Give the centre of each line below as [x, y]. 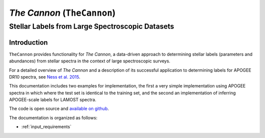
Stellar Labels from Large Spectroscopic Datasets [92, 27]
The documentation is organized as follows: [53, 117]
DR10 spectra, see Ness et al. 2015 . [45, 77]
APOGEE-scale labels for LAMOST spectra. [53, 100]
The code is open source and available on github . [59, 109]
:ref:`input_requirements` [46, 127]
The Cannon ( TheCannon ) [62, 13]
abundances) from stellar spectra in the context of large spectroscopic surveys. [90, 61]
